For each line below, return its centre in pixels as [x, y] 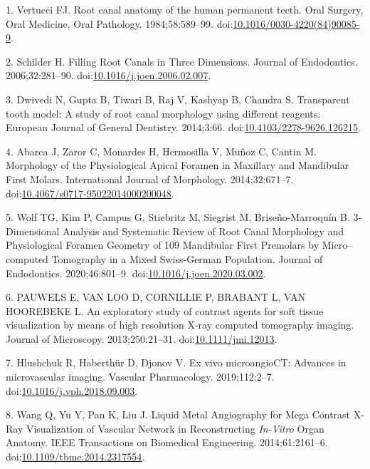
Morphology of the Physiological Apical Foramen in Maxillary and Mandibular [178, 165]
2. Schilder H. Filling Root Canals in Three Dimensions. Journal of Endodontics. [182, 61]
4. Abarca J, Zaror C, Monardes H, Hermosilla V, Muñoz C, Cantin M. [161, 151]
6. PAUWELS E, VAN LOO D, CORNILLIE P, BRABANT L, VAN [155, 297]
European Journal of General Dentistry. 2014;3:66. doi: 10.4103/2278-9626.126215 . [183, 127]
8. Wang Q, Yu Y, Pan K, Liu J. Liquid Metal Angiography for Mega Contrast [178, 414]
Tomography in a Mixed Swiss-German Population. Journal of [187, 258]
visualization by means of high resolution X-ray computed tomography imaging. [180, 325]
